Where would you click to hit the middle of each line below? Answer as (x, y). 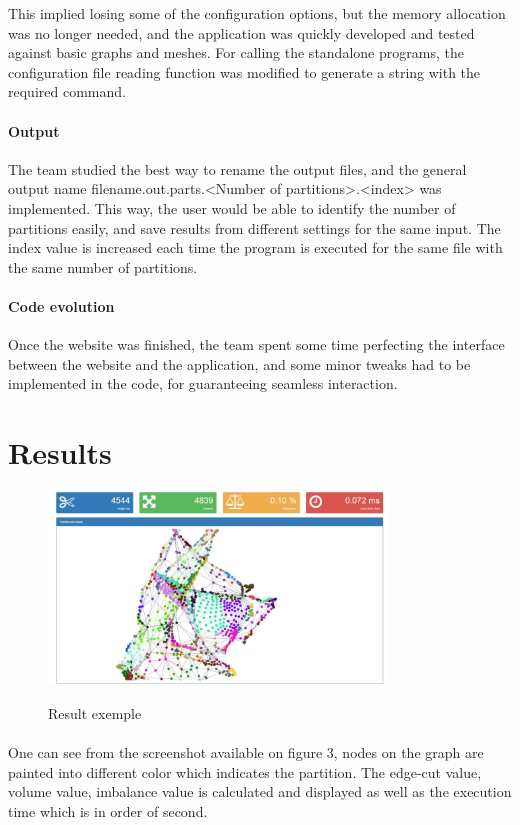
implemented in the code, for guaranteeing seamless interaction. (203, 383)
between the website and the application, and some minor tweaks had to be (239, 363)
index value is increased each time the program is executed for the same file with (255, 247)
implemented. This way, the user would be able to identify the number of (232, 207)
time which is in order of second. (108, 810)
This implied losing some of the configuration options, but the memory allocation (257, 13)
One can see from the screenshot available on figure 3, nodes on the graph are (246, 751)
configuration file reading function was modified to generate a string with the (244, 71)
